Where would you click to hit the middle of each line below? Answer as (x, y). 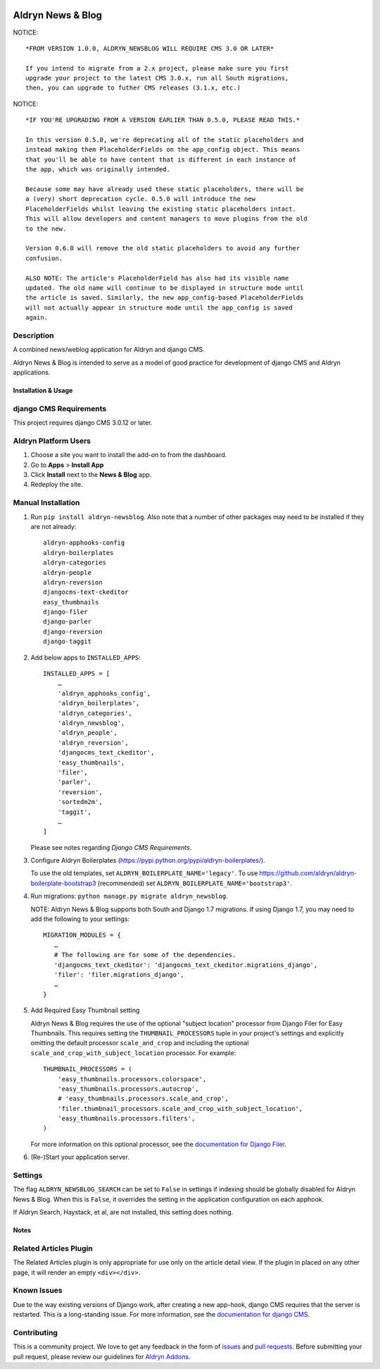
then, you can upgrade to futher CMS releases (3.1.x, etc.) (133, 88)
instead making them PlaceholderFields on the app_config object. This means (163, 150)
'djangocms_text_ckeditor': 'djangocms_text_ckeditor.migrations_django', (186, 965)
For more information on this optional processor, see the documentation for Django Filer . (159, 1144)
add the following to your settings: (80, 919)
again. (37, 318)
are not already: (53, 526)
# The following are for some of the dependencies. (145, 955)
